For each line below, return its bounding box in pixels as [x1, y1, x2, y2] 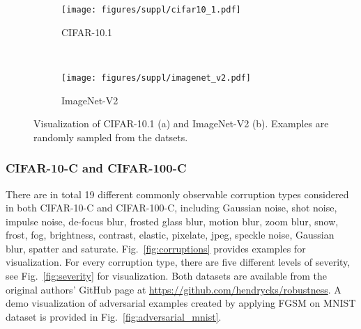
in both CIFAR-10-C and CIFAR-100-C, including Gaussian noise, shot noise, [6, 200, 337, 215]
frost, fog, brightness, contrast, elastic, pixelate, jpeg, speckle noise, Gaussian [6, 227, 335, 242]
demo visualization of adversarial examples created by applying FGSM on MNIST [6, 296, 356, 310]
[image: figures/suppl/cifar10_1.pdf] [61, 5, 241, 15]
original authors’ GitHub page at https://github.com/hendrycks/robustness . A [6, 282, 341, 296]
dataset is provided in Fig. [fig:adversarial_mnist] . [6, 309, 222, 323]
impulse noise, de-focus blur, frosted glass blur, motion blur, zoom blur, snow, [6, 214, 339, 228]
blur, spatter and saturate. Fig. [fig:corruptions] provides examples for [6, 241, 306, 255]
